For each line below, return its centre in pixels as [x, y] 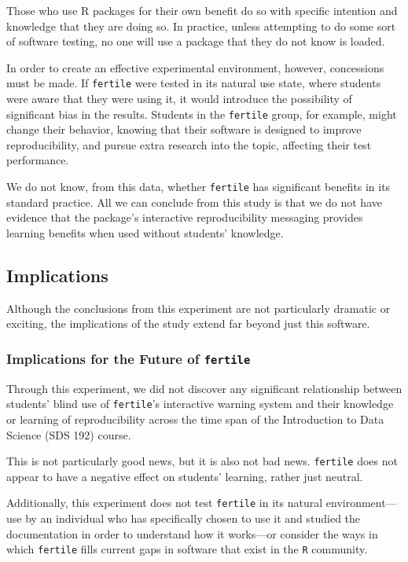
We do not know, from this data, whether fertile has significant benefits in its [198, 187]
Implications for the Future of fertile [129, 358]
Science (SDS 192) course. [69, 434]
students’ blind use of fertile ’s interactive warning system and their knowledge [200, 404]
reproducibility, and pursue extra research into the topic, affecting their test [189, 144]
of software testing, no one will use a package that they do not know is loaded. [196, 41]
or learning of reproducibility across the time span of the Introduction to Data [195, 419]
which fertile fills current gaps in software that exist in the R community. [187, 549]
